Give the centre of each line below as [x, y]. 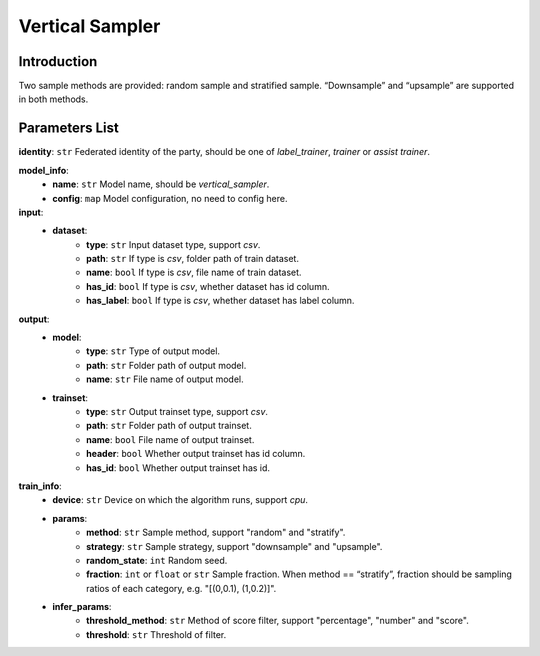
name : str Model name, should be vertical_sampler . [161, 184]
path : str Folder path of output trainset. [169, 426]
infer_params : [82, 607]
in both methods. [53, 99]
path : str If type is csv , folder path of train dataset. [193, 259]
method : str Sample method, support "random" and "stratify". [216, 532]
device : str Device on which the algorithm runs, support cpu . [180, 500]
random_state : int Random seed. [157, 560]
